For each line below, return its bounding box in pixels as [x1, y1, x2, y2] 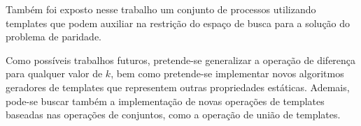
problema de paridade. [6, 29, 101, 44]
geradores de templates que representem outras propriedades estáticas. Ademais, [6, 79, 350, 94]
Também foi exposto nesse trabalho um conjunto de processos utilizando [6, 2, 316, 16]
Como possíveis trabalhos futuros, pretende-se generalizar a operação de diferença [6, 52, 356, 67]
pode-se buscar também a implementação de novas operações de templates [6, 93, 325, 108]
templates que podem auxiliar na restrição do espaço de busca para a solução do [6, 15, 351, 30]
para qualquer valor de [6, 66, 103, 81]
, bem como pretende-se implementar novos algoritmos [111, 66, 344, 81]
